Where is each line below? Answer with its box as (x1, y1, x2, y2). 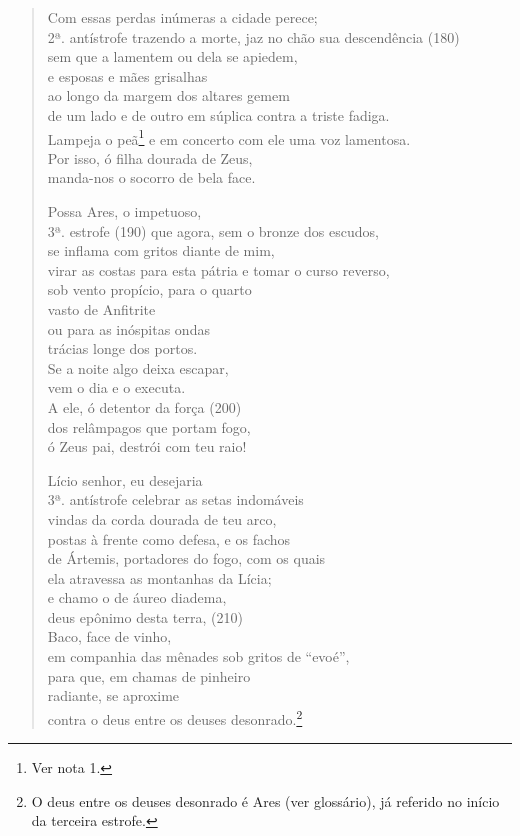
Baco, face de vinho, (47, 626, 172, 647)
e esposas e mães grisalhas (47, 65, 208, 86)
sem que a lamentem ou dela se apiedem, (47, 46, 298, 67)
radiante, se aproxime (47, 685, 180, 706)
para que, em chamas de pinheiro (47, 665, 251, 686)
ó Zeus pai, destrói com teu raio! (47, 436, 247, 457)
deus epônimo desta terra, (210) (47, 606, 243, 627)
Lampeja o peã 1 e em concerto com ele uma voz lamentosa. (47, 125, 411, 149)
